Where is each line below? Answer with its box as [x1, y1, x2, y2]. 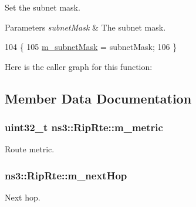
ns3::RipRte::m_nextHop [5, 168, 127, 182]
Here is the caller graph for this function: [5, 60, 153, 72]
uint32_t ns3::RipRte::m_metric [5, 120, 163, 135]
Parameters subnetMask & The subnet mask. [5, 21, 166, 33]
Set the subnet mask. [5, 1, 80, 13]
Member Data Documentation [5, 89, 192, 107]
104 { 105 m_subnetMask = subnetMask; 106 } [5, 41, 177, 53]
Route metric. [5, 143, 55, 155]
